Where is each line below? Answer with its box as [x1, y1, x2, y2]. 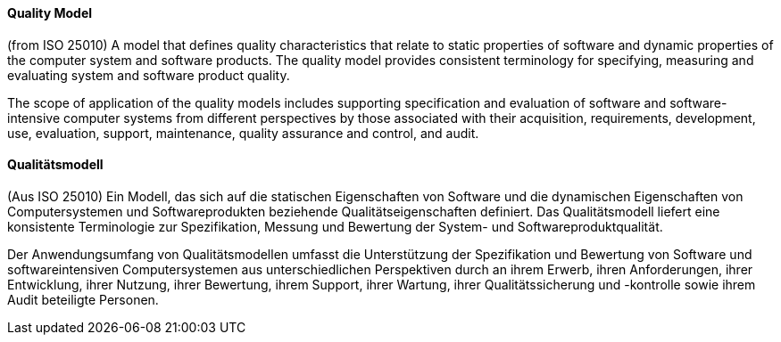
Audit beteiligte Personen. [7, 291, 159, 307]
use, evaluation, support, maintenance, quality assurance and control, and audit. [7, 125, 479, 141]
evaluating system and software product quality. [7, 67, 290, 83]
